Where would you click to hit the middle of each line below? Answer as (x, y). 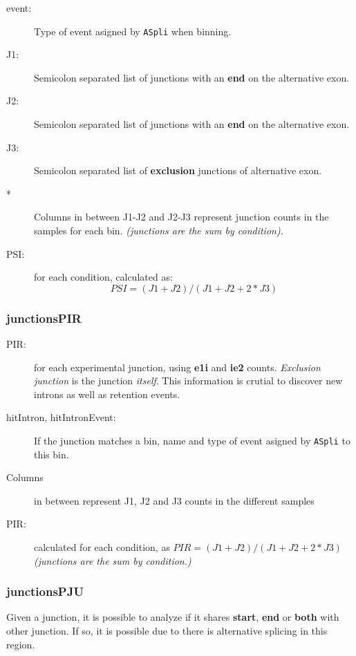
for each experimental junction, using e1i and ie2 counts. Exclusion (177, 367)
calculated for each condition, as (102, 547)
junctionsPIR (44, 318)
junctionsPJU (45, 591)
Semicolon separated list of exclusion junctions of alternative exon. (178, 170)
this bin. (51, 454)
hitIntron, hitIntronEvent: (61, 417)
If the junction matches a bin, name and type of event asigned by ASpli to (192, 440)
